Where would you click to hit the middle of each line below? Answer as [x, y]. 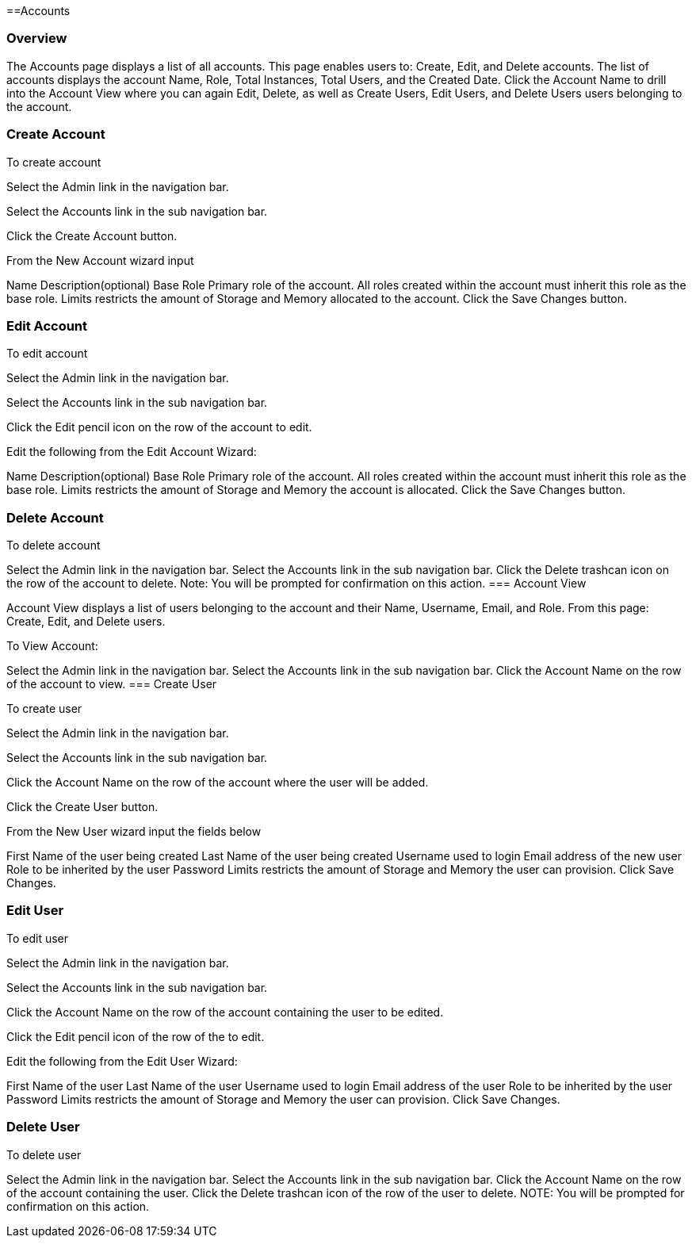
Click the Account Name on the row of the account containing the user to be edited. [225, 1012]
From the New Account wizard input [100, 260]
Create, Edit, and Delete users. [86, 621]
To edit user [38, 938]
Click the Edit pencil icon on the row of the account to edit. [159, 427]
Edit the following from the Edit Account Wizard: [132, 452]
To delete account [54, 545]
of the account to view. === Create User [112, 684]
